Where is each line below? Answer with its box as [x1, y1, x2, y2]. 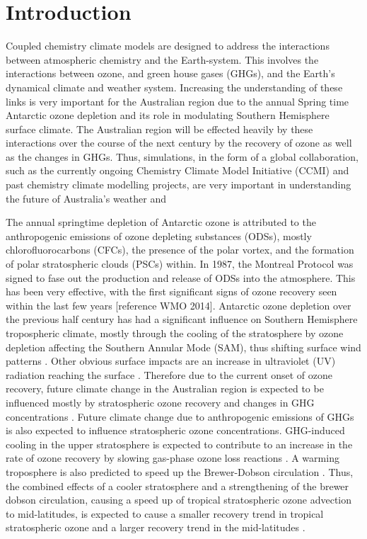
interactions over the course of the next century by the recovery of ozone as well [6, 135, 352, 150]
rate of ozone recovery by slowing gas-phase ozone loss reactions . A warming [6, 450, 339, 465]
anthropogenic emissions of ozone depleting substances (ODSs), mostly [6, 228, 312, 243]
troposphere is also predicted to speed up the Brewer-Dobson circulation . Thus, [6, 464, 354, 479]
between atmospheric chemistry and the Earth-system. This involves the [6, 52, 319, 67]
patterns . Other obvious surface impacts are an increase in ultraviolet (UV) [6, 353, 336, 368]
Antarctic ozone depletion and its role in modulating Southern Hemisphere [6, 108, 330, 123]
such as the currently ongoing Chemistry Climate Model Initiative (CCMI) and [6, 163, 349, 178]
